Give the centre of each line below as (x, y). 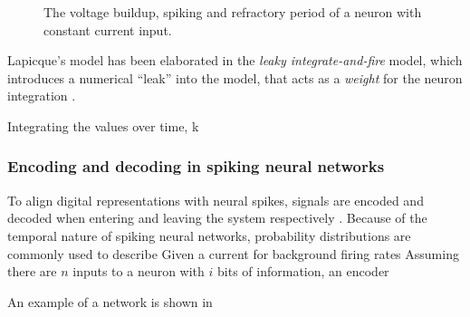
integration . (42, 96)
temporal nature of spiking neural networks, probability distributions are (209, 235)
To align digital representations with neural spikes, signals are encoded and (216, 200)
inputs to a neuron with (139, 271)
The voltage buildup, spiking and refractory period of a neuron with (233, 12)
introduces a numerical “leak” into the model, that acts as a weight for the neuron (235, 77)
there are (32, 271)
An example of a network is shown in (110, 301)
